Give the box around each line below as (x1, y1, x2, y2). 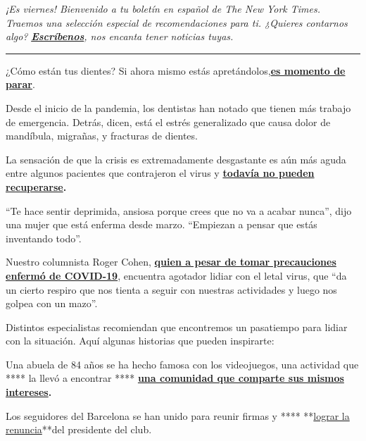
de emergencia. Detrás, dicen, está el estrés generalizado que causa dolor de (6, 114, 331, 129)
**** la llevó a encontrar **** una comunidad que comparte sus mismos (6, 371, 344, 385)
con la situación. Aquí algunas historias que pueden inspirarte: (6, 333, 274, 348)
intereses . (6, 385, 52, 399)
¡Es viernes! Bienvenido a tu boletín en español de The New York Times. (6, 1, 321, 15)
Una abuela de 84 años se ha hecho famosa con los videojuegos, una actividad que (6, 356, 359, 371)
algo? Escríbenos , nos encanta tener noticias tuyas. (6, 29, 234, 44)
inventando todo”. (6, 230, 82, 245)
